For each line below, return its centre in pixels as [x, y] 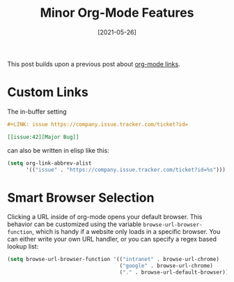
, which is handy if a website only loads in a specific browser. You [126, 232]
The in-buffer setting [37, 111]
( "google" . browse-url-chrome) [166, 266]
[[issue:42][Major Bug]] [43, 137]
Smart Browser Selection [81, 198]
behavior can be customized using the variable [75, 224]
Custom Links [48, 92]
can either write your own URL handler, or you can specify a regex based [112, 239]
